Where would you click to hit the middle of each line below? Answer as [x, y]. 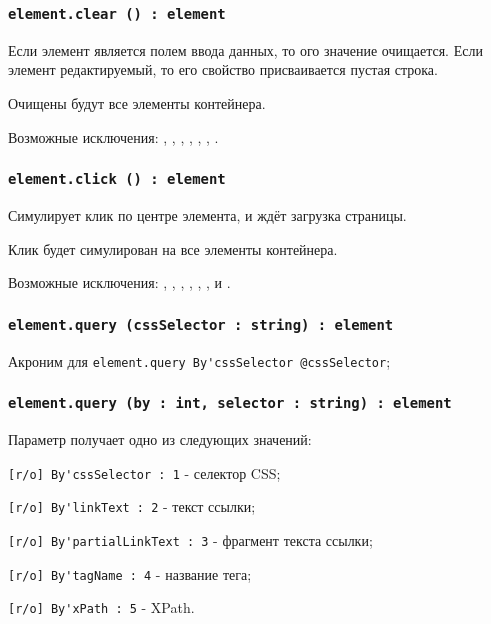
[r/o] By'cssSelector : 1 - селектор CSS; [144, 472]
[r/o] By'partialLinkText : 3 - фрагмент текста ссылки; [190, 539]
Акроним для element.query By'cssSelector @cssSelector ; [199, 360]
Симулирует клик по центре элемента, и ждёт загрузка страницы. [207, 214]
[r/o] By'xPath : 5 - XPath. [101, 607]
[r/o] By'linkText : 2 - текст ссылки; [132, 506]
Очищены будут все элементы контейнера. [137, 102]
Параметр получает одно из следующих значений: [160, 438]
